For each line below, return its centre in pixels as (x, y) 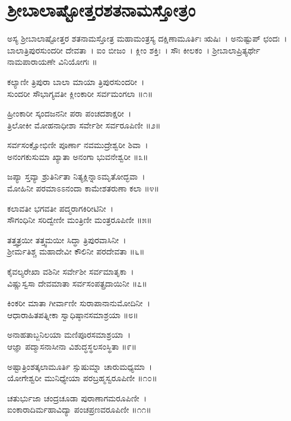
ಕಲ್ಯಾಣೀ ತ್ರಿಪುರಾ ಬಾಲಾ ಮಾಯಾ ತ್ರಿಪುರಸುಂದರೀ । (76, 81)
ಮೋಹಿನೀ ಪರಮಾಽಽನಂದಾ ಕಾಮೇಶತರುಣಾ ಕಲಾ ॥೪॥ (83, 188)
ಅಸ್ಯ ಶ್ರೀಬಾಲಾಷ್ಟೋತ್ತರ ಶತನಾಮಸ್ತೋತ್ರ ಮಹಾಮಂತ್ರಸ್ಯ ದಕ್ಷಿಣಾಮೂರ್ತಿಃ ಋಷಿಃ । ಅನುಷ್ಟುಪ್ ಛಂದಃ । (147, 38)
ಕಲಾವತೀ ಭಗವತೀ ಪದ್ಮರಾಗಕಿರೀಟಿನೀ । (60, 208)
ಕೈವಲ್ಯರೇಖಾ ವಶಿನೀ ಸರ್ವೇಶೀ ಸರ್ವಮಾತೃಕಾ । (71, 271)
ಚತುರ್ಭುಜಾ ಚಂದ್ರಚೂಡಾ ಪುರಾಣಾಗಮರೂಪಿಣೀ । (77, 398)
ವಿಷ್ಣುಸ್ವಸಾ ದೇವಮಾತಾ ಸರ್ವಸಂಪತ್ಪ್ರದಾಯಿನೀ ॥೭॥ (77, 283)
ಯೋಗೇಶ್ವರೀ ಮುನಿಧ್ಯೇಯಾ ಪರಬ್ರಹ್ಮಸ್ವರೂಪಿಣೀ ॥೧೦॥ (82, 378)
